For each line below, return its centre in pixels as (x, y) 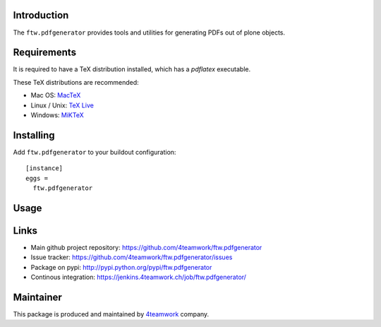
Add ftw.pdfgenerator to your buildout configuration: (95, 152)
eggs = (37, 178)
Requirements (45, 53)
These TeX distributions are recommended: (76, 82)
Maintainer (38, 297)
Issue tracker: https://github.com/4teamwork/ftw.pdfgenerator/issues (132, 257)
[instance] (44, 168)
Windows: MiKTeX (57, 115)
